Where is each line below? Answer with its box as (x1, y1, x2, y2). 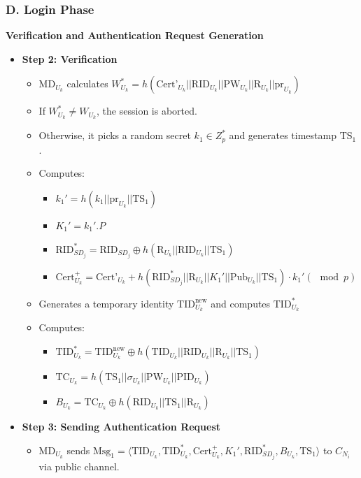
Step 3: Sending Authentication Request (22, 419, 221, 434)
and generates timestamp (229, 128, 337, 143)
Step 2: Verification (22, 51, 118, 66)
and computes (211, 296, 271, 310)
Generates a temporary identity (38, 296, 174, 310)
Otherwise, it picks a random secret (38, 128, 191, 143)
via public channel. (38, 458, 120, 473)
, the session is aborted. (97, 103, 197, 118)
